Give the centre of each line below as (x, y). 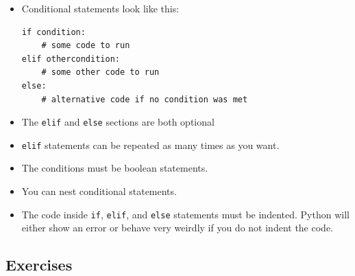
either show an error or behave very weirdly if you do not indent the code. (177, 228)
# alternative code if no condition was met (145, 99)
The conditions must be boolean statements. (115, 168)
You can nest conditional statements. (99, 191)
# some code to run (86, 46)
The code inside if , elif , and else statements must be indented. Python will (185, 214)
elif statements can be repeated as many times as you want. (150, 145)
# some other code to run (100, 72)
